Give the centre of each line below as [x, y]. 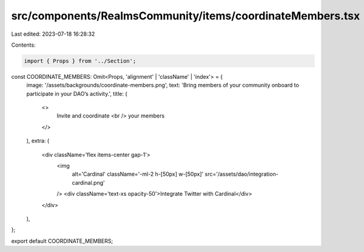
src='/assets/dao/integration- [241, 174]
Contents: [23, 45]
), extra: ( [38, 141]
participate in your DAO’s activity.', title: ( [77, 93]
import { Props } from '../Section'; [80, 61]
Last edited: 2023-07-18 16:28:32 [53, 34]
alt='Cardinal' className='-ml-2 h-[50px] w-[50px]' [138, 174]
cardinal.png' [89, 182]
